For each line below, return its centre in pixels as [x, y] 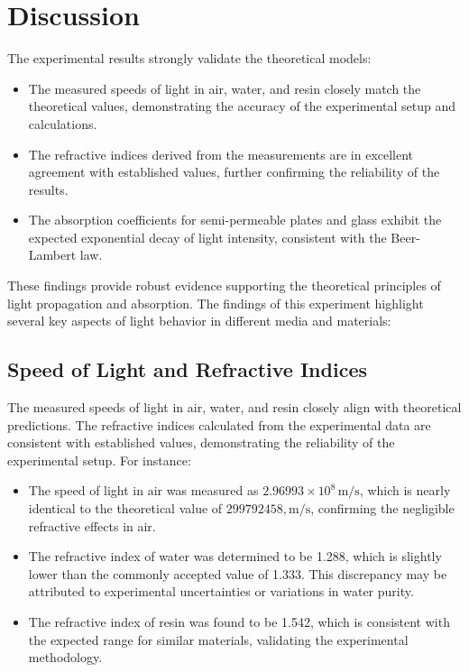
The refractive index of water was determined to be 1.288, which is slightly [235, 556]
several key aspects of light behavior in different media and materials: [199, 321]
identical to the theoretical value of [125, 508]
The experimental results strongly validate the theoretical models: [189, 58]
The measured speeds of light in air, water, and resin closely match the [225, 88]
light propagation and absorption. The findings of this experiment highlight [216, 303]
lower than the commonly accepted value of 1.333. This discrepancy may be [238, 573]
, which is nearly [405, 490]
